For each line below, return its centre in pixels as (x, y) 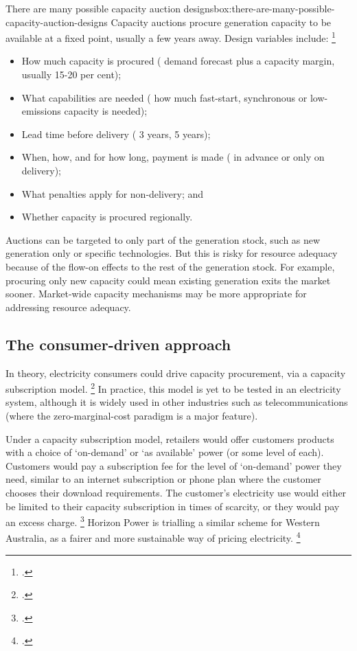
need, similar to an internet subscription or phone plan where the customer (163, 479)
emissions (41, 111)
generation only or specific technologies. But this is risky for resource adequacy (172, 253)
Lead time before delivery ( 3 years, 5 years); (116, 134)
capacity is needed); (106, 111)
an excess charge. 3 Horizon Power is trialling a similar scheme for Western (163, 521)
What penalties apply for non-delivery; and (113, 193)
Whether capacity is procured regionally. (107, 217)
